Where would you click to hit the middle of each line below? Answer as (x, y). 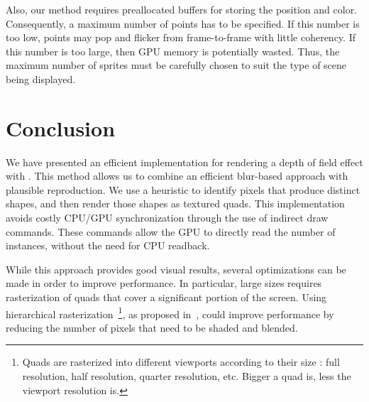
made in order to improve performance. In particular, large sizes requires (164, 283)
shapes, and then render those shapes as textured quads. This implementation (175, 203)
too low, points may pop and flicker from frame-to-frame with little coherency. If (181, 37)
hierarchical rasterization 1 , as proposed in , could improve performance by (170, 313)
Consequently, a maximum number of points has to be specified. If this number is (183, 23)
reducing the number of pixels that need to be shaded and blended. (152, 327)
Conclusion (61, 127)
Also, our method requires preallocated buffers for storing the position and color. (182, 9)
